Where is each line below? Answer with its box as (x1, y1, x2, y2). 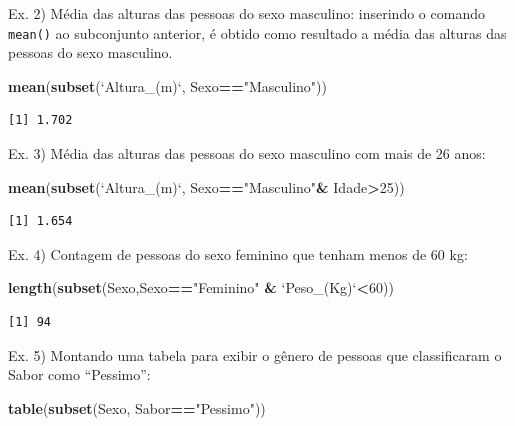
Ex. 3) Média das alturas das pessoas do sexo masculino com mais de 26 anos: (8, 143, 486, 164)
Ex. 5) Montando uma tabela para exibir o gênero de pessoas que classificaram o (8, 344, 502, 365)
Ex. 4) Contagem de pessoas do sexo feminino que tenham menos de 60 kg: (8, 243, 468, 264)
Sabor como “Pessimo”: (8, 364, 151, 385)
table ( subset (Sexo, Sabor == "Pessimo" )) (8, 397, 266, 418)
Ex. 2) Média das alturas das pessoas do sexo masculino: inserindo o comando (8, 3, 485, 23)
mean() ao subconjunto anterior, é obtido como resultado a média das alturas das (8, 22, 507, 43)
